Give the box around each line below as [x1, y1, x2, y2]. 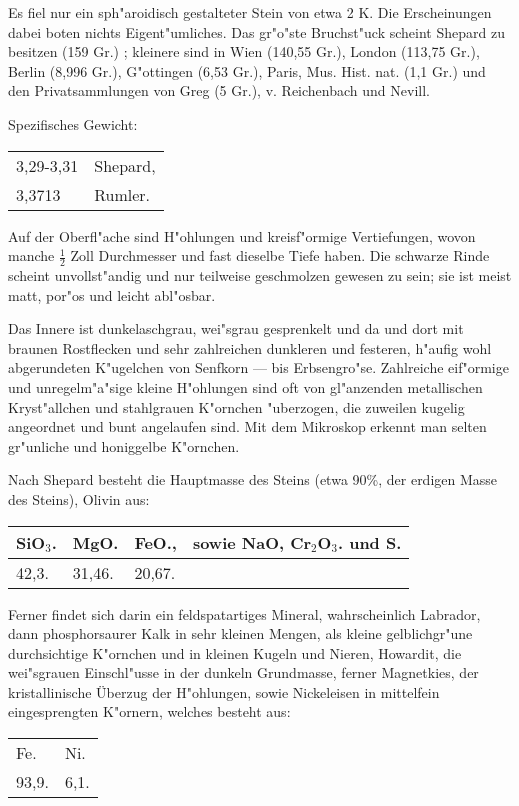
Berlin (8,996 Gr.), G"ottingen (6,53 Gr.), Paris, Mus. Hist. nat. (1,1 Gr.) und [8, 60, 486, 81]
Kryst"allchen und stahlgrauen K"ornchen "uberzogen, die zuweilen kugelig [8, 396, 465, 417]
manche [8, 245, 55, 266]
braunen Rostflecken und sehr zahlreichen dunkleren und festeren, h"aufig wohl [8, 337, 492, 358]
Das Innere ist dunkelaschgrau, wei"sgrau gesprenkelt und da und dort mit [8, 318, 464, 339]
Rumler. [94, 182, 151, 206]
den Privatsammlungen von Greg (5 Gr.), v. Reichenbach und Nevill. [8, 80, 430, 101]
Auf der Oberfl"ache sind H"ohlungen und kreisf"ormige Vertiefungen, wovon [8, 225, 476, 246]
